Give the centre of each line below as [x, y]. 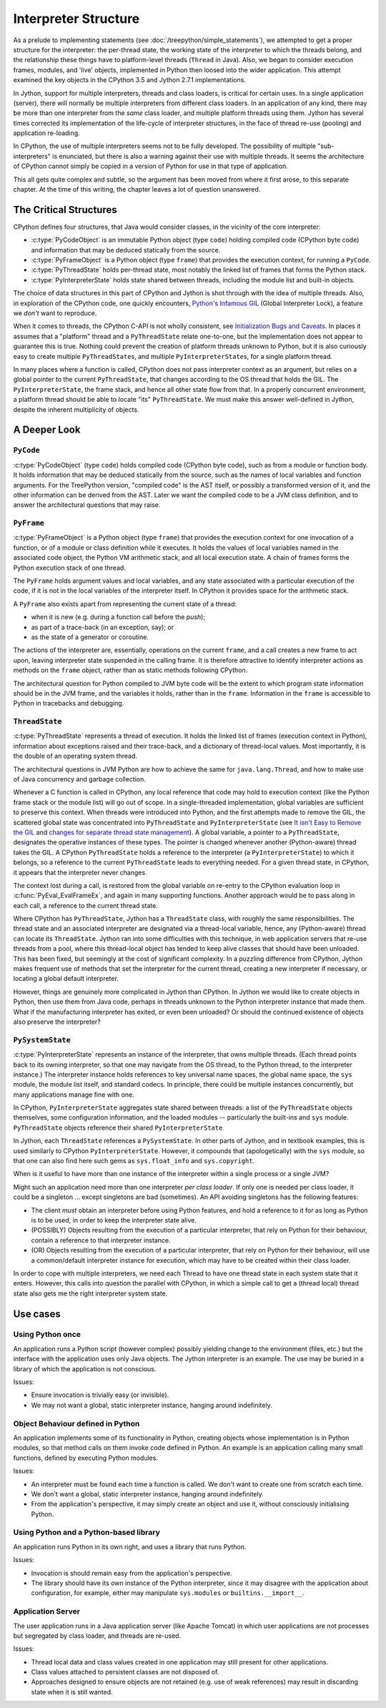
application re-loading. [46, 133]
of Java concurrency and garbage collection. [80, 779]
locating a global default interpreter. [66, 979]
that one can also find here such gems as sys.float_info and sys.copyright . [134, 1161]
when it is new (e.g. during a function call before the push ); [118, 617]
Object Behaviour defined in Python [76, 1423]
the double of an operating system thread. [75, 756]
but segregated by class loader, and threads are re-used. [97, 1635]
